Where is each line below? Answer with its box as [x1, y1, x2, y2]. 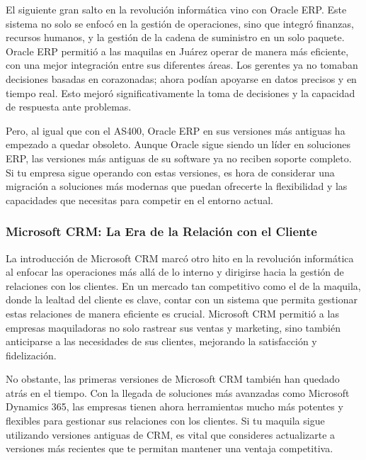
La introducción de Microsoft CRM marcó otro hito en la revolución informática [6, 250, 354, 265]
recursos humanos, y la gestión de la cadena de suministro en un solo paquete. [6, 30, 345, 45]
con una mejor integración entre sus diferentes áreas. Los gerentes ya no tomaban [6, 57, 358, 72]
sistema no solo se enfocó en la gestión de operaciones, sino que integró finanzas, [6, 16, 354, 30]
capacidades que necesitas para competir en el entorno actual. [6, 192, 273, 207]
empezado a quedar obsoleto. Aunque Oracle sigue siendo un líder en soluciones [6, 137, 350, 152]
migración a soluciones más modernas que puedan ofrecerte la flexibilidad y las [6, 179, 348, 193]
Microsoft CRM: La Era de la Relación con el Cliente [6, 223, 317, 240]
